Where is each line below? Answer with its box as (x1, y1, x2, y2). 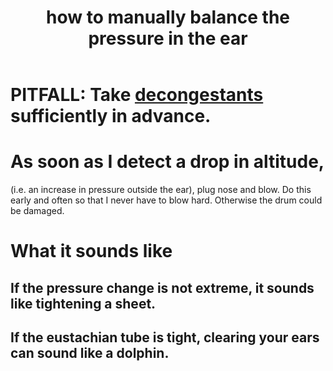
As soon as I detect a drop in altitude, (10, 151, 325, 173)
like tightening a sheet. (10, 295, 157, 312)
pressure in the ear (88, 27, 248, 50)
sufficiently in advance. (10, 105, 212, 128)
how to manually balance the (46, 6, 290, 29)
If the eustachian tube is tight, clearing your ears (10, 329, 320, 346)
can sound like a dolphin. (10, 345, 170, 362)
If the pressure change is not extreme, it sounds (10, 279, 315, 296)
